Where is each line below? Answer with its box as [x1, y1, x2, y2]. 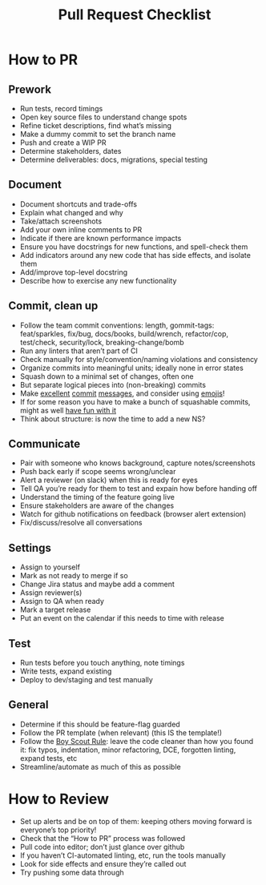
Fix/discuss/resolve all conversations [19, 518, 143, 528]
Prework [8, 82, 52, 96]
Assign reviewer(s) [19, 588, 83, 597]
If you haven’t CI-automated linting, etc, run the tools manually [19, 851, 226, 860]
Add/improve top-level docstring [19, 267, 128, 277]
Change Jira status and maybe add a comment [19, 579, 175, 589]
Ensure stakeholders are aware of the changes [19, 501, 175, 510]
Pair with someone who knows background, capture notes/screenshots [19, 458, 256, 468]
